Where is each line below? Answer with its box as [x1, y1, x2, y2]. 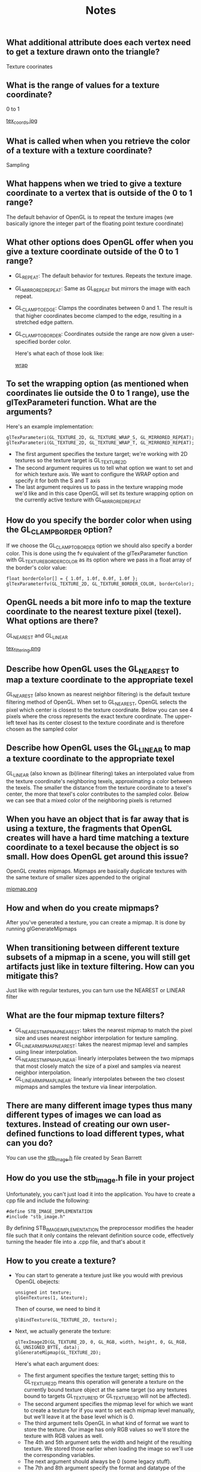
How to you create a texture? [6, 1256, 116, 1266]
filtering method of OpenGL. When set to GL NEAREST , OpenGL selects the [6, 698, 187, 707]
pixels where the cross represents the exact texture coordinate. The [6, 712, 174, 719]
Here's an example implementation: [6, 423, 94, 430]
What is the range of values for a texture [6, 80, 160, 90]
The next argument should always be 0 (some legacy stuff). [23, 1458, 172, 1465]
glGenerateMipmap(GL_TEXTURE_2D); [14, 1349, 101, 1356]
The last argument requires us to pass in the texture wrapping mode [14, 483, 184, 491]
